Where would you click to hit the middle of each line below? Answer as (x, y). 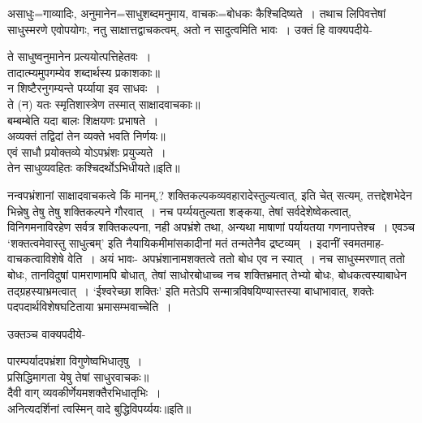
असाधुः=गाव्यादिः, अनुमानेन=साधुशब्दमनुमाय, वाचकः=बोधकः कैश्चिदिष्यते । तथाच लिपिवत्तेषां (197, 13)
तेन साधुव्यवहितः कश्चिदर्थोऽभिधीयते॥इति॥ (94, 168)
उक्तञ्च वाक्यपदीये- (47, 333)
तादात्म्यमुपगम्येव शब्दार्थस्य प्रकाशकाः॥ (84, 72)
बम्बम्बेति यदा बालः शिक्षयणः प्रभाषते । (83, 120)
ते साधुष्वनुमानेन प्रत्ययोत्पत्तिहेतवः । (80, 56)
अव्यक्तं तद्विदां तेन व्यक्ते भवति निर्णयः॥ (86, 136)
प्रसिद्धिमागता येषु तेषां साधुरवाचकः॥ (78, 376)
